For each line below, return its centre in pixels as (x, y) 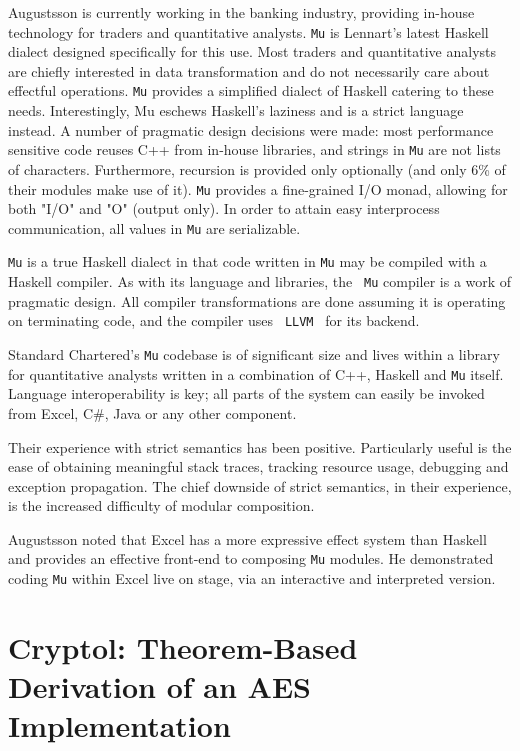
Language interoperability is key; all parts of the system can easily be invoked (246, 393)
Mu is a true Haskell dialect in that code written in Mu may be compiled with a (247, 261)
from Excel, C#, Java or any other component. (152, 412)
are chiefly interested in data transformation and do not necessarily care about (249, 70)
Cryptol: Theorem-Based (183, 646)
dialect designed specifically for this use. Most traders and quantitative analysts (252, 51)
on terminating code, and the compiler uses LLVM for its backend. (214, 320)
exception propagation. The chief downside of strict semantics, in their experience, (260, 485)
